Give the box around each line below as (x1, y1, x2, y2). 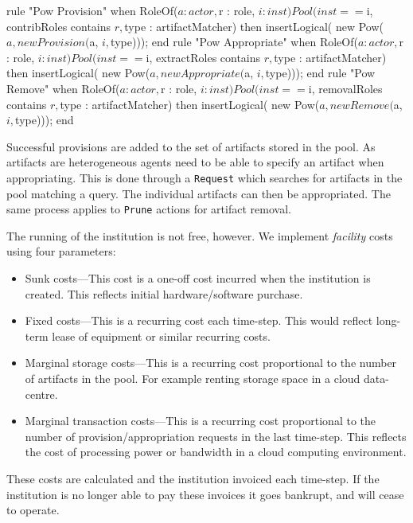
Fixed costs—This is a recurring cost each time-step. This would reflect (25, 312, 373, 329)
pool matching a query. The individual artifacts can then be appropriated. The (6, 185, 391, 201)
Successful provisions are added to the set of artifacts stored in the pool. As (6, 138, 376, 154)
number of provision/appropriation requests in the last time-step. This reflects (25, 427, 407, 444)
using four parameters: (6, 243, 116, 260)
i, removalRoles (308, 80, 383, 96)
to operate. (6, 502, 60, 518)
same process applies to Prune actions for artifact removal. (6, 201, 291, 217)
